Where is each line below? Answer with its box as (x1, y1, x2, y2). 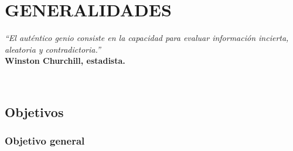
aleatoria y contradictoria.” (5, 43, 101, 55)
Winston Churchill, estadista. (5, 54, 125, 67)
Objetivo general (5, 133, 85, 148)
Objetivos (5, 102, 64, 121)
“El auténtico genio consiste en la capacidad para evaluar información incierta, (5, 32, 289, 44)
